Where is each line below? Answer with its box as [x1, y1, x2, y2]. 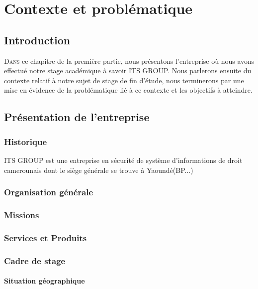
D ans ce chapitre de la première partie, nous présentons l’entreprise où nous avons [4, 55, 255, 66]
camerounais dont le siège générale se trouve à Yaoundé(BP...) [4, 164, 193, 175]
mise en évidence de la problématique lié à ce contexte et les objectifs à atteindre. [4, 85, 253, 95]
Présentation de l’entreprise [4, 109, 150, 125]
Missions [4, 208, 39, 221]
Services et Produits [4, 231, 87, 244]
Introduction [4, 32, 71, 47]
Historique [4, 135, 47, 147]
